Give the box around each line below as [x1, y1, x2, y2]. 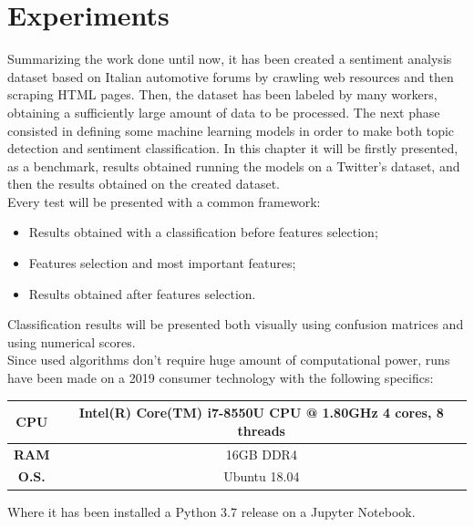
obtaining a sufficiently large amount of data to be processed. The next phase [7, 102, 440, 121]
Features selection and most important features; [28, 253, 296, 273]
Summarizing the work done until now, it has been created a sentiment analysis [7, 49, 452, 68]
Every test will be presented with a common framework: [7, 191, 321, 211]
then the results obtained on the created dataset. [7, 174, 280, 193]
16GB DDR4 [225, 444, 297, 463]
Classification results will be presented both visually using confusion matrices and [7, 315, 464, 334]
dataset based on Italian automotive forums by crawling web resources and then [7, 67, 454, 86]
